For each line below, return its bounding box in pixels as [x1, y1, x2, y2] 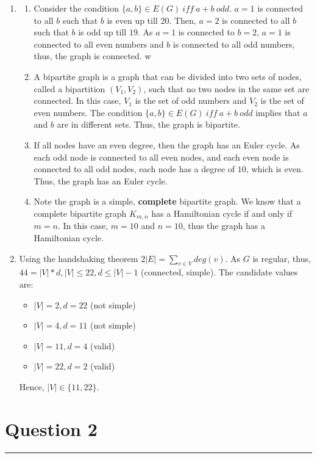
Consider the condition [34, 2, 119, 14]
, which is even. [246, 162, 304, 175]
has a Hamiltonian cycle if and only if [151, 206, 292, 219]
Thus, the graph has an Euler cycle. [34, 174, 168, 187]
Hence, [19, 380, 45, 393]
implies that [255, 106, 301, 118]
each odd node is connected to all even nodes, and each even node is [34, 150, 289, 163]
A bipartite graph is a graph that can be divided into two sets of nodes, [34, 70, 302, 82]
